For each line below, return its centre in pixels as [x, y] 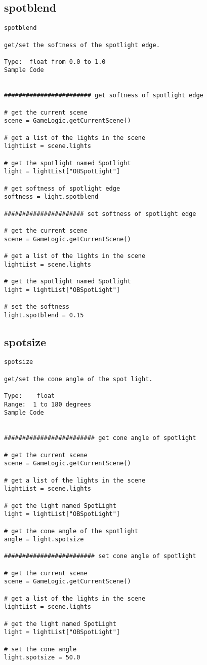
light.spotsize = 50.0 [42, 658]
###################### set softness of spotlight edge [100, 214]
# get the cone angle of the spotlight [71, 531]
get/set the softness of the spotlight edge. [82, 45]
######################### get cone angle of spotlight [100, 438]
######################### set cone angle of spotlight [100, 556]
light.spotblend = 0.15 [44, 315]
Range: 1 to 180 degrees [48, 404]
